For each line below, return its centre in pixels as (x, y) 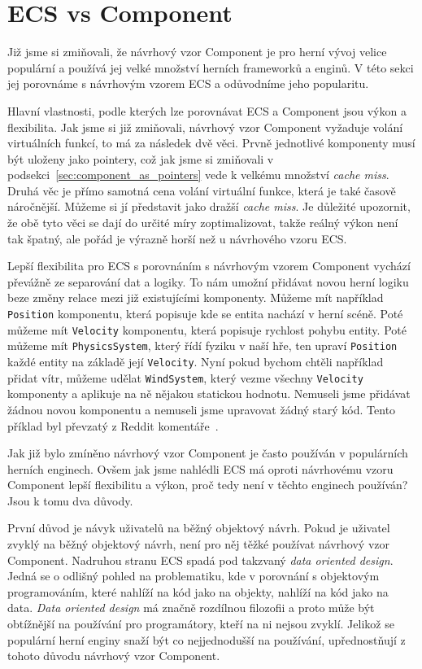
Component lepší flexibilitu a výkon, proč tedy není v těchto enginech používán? (208, 485)
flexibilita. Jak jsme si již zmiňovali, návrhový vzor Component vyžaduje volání (205, 127)
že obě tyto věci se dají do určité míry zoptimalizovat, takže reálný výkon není (203, 223)
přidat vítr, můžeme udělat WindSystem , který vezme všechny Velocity (185, 377)
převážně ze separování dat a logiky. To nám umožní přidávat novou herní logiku (208, 281)
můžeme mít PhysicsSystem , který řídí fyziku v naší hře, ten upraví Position (202, 345)
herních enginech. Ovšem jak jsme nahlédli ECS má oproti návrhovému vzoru (200, 468)
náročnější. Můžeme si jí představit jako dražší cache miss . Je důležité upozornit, (209, 206)
